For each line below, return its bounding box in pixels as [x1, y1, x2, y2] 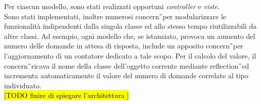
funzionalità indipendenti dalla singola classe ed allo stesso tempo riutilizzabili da [4, 21, 257, 31]
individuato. [4, 80, 42, 90]
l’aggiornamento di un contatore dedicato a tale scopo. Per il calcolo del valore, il [4, 50, 256, 61]
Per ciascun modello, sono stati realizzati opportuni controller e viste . [4, 1, 220, 11]
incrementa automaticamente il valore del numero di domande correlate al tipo [4, 70, 249, 81]
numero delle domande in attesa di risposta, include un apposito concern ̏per [4, 40, 243, 51]
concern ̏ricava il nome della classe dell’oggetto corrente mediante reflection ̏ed [4, 60, 249, 71]
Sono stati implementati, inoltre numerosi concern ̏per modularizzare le [4, 11, 227, 21]
